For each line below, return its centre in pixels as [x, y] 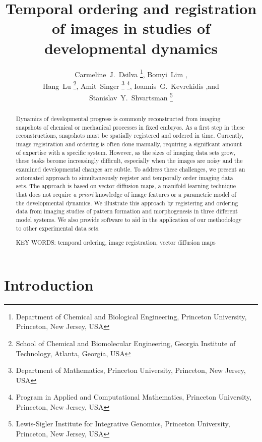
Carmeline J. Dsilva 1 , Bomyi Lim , [131, 73]
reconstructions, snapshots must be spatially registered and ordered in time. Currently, [130, 135]
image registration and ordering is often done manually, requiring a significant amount [129, 144]
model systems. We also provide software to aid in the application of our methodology [129, 219]
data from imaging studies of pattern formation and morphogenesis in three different [127, 211]
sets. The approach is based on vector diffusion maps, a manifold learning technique [126, 186]
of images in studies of [131, 28]
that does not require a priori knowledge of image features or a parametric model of [126, 194]
